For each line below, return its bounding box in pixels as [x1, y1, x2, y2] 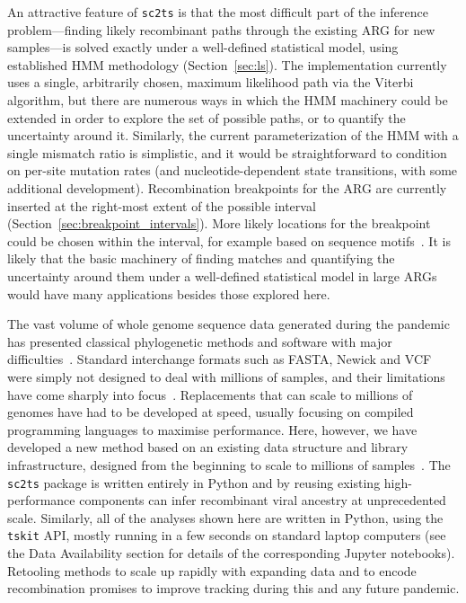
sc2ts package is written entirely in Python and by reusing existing [7, 473, 381, 492]
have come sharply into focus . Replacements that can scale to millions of [7, 385, 413, 403]
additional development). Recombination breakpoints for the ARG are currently [7, 179, 447, 197]
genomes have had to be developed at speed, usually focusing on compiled [7, 403, 414, 421]
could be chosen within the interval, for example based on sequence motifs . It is [7, 231, 451, 250]
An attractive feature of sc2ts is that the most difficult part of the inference [7, 3, 428, 21]
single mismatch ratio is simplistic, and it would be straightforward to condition [7, 143, 447, 162]
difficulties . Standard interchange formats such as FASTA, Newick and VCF [7, 350, 432, 368]
